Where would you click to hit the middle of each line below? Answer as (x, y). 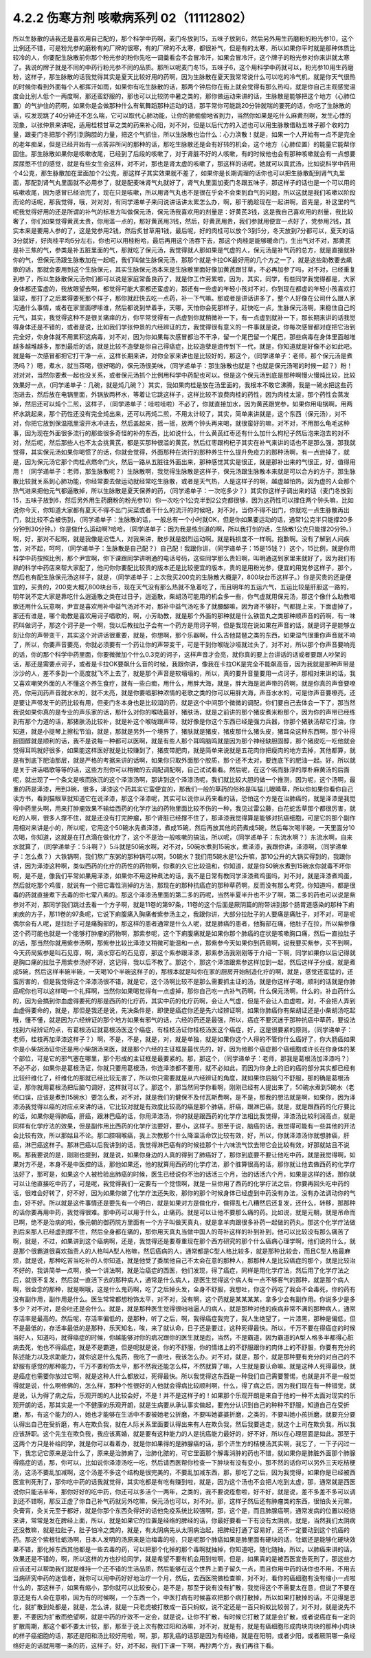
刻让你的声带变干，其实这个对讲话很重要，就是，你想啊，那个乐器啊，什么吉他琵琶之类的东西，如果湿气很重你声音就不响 (184, 635)
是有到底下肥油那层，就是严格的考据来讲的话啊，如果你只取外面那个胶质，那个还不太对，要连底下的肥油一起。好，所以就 (184, 760)
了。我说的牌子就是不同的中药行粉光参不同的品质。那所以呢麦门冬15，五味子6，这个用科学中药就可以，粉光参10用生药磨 (183, 67)
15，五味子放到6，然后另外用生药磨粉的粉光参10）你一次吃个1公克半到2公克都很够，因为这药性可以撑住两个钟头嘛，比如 (183, 500)
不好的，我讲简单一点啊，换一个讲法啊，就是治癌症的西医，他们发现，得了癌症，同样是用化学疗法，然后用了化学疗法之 (181, 1270)
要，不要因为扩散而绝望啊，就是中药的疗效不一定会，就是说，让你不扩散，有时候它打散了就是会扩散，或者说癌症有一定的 (184, 1617)
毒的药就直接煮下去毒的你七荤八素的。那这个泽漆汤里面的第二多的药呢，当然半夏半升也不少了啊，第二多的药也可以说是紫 (184, 895)
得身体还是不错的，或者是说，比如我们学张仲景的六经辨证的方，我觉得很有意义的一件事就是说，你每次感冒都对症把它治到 (184, 327)
